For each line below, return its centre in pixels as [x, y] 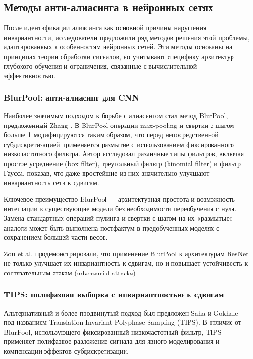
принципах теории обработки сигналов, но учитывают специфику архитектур [119, 56]
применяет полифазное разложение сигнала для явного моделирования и [112, 341]
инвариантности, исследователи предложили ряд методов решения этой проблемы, [127, 37]
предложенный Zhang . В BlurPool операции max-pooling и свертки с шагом [119, 125]
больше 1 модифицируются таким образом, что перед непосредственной [111, 135]
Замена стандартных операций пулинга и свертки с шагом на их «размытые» [119, 218]
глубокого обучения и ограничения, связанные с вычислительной [101, 66]
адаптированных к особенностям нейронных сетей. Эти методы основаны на [118, 47]
